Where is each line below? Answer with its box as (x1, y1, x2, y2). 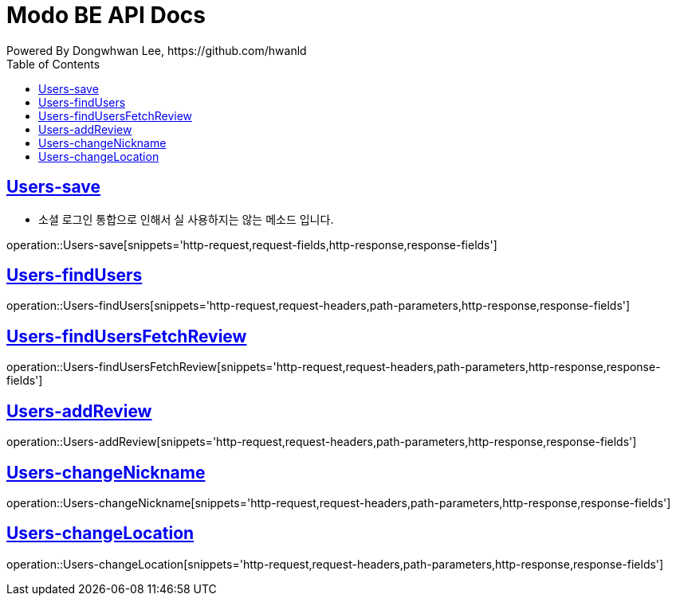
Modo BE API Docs (6, 2, 206, 29)
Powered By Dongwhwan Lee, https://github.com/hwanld (6, 43, 307, 57)
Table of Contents (6, 57, 100, 71)
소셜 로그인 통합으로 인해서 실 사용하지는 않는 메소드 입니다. (38, 212, 334, 226)
